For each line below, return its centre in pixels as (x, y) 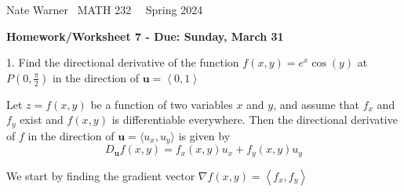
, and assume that (317, 104)
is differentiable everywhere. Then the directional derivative (255, 120)
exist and (42, 120)
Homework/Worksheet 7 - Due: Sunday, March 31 (145, 36)
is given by (204, 135)
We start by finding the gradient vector (101, 175)
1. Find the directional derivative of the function (123, 62)
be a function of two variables (162, 104)
